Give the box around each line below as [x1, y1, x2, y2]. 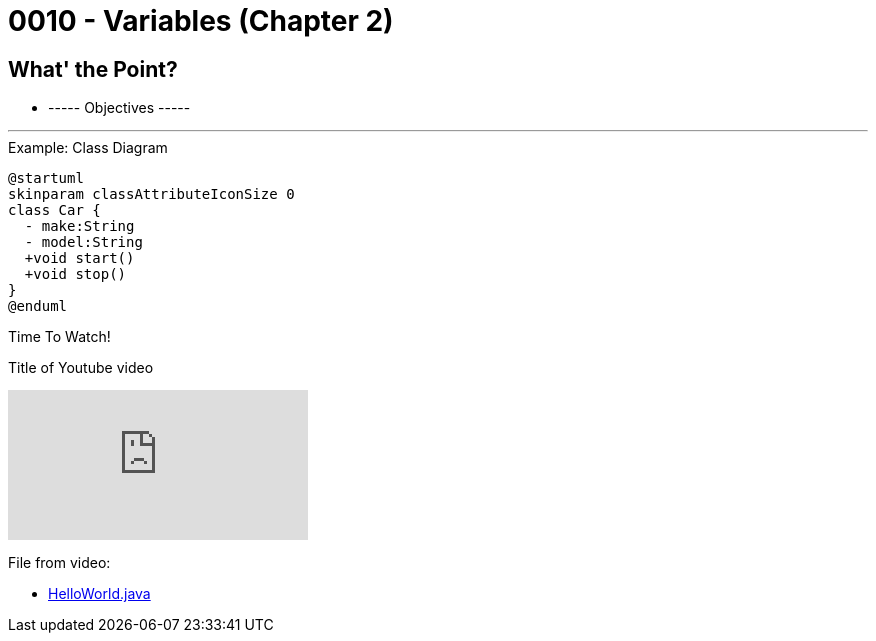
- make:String [24, 218, 135, 235]
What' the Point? [8, 56, 178, 82]
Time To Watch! [8, 328, 111, 346]
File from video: [8, 554, 111, 572]
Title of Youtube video [8, 359, 154, 377]
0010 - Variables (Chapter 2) [8, 4, 394, 38]
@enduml [8, 298, 68, 315]
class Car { [8, 202, 101, 219]
